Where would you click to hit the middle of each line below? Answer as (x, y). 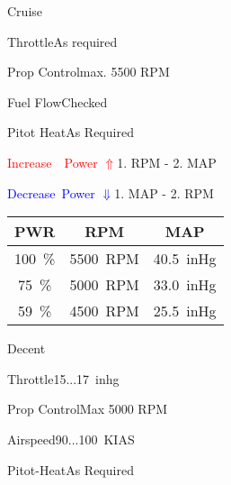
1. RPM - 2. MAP (167, 162)
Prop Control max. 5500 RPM (89, 72)
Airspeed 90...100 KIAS (71, 439)
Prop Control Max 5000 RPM (88, 409)
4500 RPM (104, 311)
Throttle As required (62, 41)
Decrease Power (51, 192)
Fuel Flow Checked (58, 101)
